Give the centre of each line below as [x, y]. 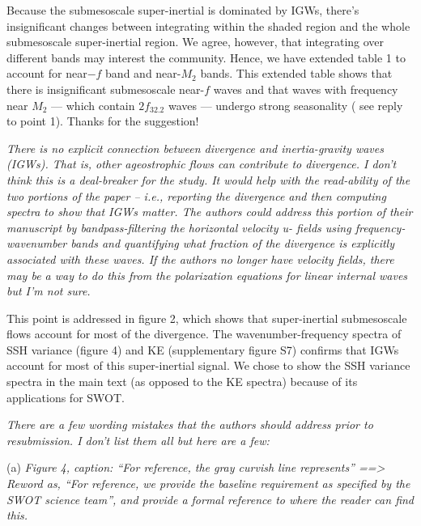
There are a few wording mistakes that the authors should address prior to [190, 424]
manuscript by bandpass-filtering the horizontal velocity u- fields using [179, 227]
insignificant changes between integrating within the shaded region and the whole [208, 25]
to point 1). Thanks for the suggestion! [103, 121]
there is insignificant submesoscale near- [106, 89]
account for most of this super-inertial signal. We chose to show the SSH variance [208, 365]
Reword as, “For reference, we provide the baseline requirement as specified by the [208, 484]
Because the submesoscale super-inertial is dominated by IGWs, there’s [183, 10]
